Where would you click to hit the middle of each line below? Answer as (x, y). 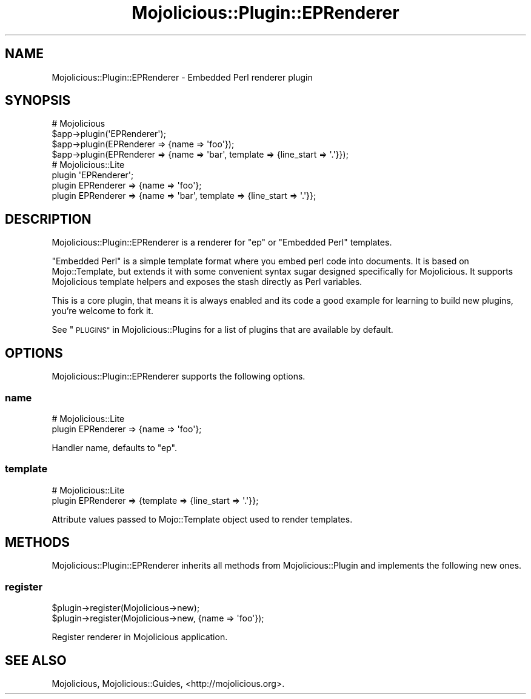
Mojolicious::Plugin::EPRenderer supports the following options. (179, 376)
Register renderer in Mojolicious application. (140, 637)
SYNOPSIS (38, 101)
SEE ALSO (36, 660)
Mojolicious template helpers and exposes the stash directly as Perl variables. (207, 282)
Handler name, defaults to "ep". (115, 447)
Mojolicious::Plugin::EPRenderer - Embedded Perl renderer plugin (182, 77)
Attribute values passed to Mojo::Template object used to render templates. (202, 519)
